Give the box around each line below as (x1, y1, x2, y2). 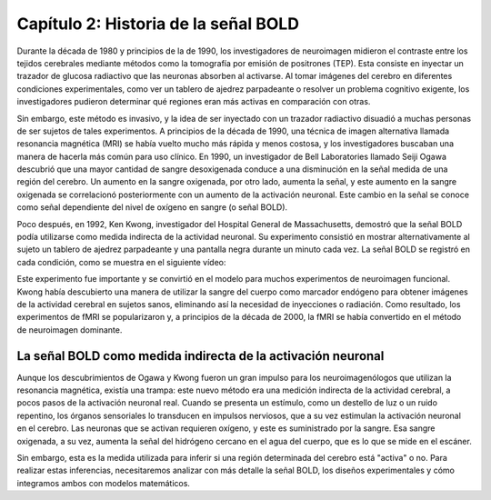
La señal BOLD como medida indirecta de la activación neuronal (16, 348, 385, 364)
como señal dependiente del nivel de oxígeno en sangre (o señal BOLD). (16, 202, 288, 213)
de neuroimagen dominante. (16, 324, 123, 335)
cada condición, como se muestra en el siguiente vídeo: (16, 256, 226, 267)
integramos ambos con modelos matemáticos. (16, 477, 191, 488)
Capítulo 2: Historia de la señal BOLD (16, 14, 300, 34)
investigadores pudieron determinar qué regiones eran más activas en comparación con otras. (16, 96, 371, 107)
